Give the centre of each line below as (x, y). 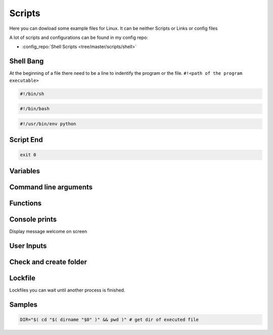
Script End (26, 140)
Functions (26, 203)
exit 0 (28, 155)
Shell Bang (27, 61)
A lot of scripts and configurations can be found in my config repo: (79, 37)
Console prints (33, 219)
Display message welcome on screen (48, 231)
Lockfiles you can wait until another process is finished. (67, 290)
